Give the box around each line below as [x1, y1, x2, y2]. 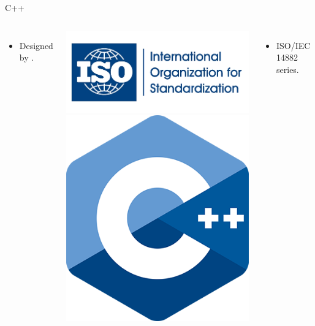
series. [276, 63, 299, 75]
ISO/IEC [276, 39, 311, 51]
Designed [19, 39, 53, 51]
